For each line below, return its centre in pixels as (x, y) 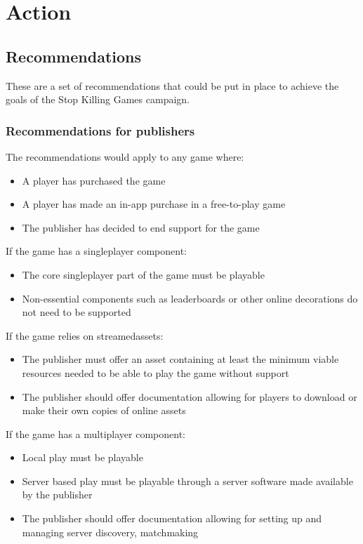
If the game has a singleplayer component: (97, 251)
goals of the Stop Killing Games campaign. (98, 99)
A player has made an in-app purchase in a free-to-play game (154, 204)
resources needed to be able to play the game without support (156, 372)
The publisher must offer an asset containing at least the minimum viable (180, 359)
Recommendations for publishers (100, 130)
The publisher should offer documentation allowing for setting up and (172, 518)
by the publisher (57, 495)
